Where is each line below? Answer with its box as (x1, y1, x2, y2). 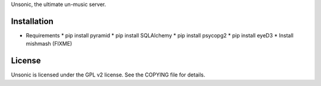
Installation (11, 16, 53, 26)
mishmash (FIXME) (26, 40, 73, 47)
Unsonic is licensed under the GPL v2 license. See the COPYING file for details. (11, 71, 205, 78)
